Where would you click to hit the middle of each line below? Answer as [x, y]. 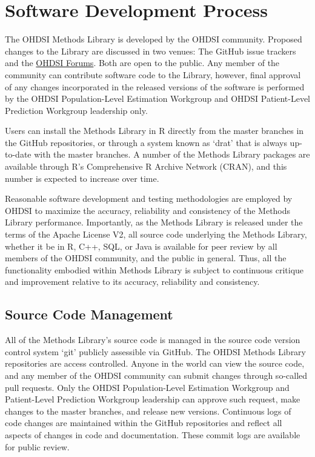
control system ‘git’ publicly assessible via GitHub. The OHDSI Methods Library [155, 351]
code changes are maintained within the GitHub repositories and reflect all [144, 423]
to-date [18, 154]
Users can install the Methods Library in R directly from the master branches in [154, 131]
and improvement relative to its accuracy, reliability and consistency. [132, 282]
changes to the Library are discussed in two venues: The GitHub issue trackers [151, 51]
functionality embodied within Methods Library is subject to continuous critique [154, 269]
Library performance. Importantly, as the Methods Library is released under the [154, 222]
